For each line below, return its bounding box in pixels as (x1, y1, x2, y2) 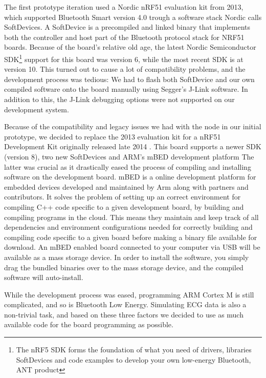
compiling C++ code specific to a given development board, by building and (4, 201, 244, 212)
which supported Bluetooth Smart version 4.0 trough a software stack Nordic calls (4, 11, 262, 22)
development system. (4, 104, 69, 114)
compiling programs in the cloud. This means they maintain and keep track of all (4, 211, 259, 222)
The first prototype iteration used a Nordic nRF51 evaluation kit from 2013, (4, 2, 243, 12)
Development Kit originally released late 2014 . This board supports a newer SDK (4, 141, 261, 152)
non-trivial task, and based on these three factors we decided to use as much (4, 309, 243, 320)
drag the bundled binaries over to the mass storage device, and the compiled (4, 262, 243, 272)
